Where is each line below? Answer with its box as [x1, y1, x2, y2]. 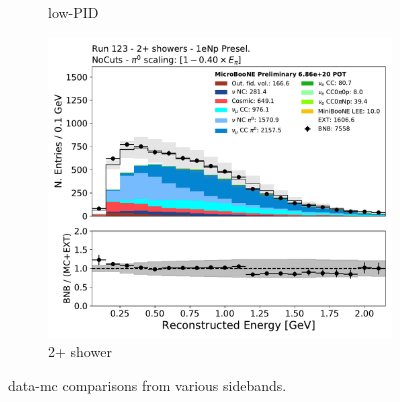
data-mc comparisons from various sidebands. [8, 374, 287, 395]
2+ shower [48, 341, 112, 362]
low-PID [48, 2, 99, 22]
